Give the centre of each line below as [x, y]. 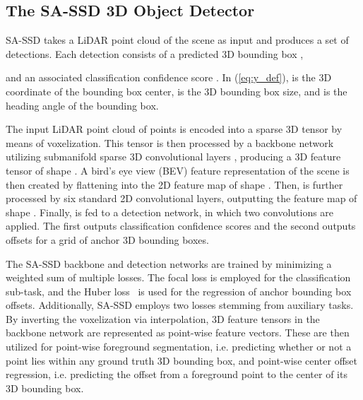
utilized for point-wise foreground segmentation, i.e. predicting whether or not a [179, 347]
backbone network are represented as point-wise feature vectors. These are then [178, 333]
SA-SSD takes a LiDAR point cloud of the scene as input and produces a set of [177, 40]
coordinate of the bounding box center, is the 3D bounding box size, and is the [177, 91]
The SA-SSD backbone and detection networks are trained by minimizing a [169, 263]
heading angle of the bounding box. [82, 105]
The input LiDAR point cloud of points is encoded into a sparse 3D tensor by [174, 129]
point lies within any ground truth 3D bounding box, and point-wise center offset [181, 360]
